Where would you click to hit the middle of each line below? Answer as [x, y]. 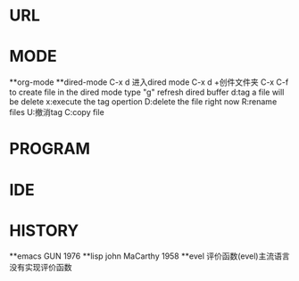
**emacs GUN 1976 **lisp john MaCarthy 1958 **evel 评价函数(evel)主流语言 [149, 256]
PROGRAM [50, 149]
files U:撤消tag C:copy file [57, 112]
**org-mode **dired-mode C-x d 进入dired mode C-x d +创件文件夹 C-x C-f [149, 82]
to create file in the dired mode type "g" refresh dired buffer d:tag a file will [147, 92]
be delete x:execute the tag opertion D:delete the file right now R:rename [143, 102]
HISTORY [44, 231]
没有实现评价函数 [41, 268]
